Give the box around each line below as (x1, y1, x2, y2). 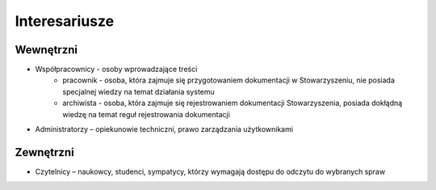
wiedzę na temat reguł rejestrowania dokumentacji (62, 109, 230, 119)
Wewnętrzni (15, 43, 78, 57)
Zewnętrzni (15, 146, 74, 159)
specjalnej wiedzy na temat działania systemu (62, 87, 216, 96)
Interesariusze (15, 12, 115, 30)
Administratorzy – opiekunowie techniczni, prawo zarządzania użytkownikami (35, 125, 294, 134)
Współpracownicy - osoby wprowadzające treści (35, 65, 198, 74)
